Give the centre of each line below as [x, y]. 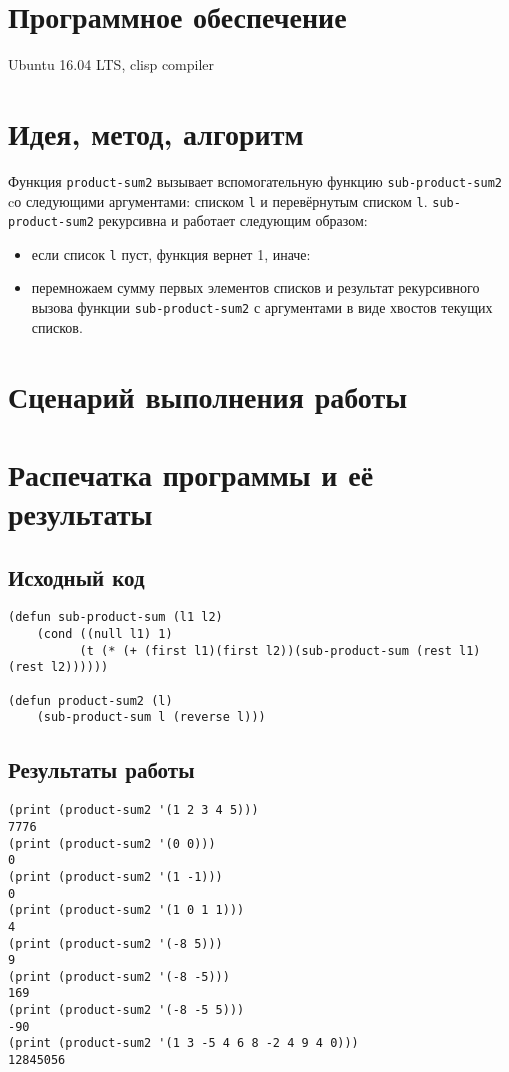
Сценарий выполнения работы [208, 395]
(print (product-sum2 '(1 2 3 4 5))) [133, 810]
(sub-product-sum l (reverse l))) [151, 717]
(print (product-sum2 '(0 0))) [112, 843]
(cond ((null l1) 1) [104, 634]
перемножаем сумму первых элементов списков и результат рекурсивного [255, 287]
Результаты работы [101, 769]
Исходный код [76, 576]
